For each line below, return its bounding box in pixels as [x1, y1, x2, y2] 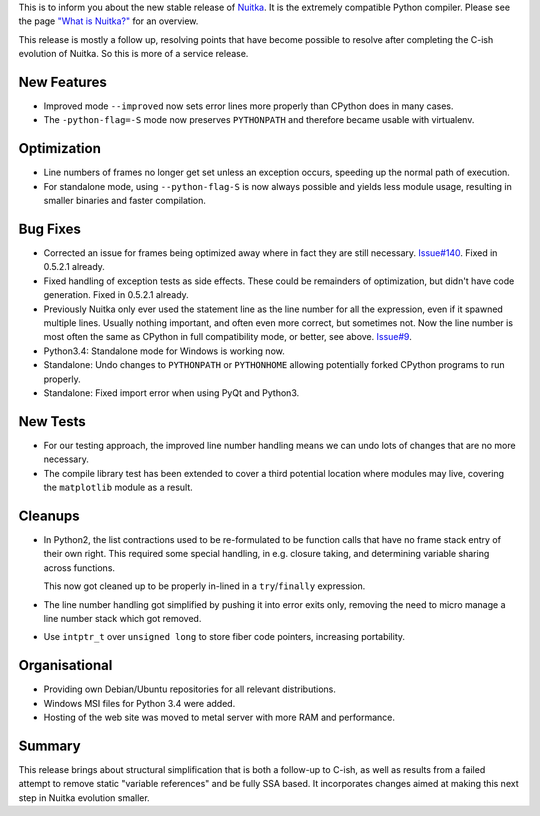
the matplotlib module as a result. [43, 481, 194, 494]
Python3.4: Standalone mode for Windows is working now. [43, 345, 285, 357]
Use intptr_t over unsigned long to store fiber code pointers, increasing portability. [43, 631, 405, 643]
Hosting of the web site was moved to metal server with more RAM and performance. [43, 711, 395, 723]
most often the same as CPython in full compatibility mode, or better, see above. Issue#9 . [43, 331, 412, 343]
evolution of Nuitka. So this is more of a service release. [18, 48, 249, 60]
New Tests [18, 413, 86, 430]
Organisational [18, 657, 113, 674]
